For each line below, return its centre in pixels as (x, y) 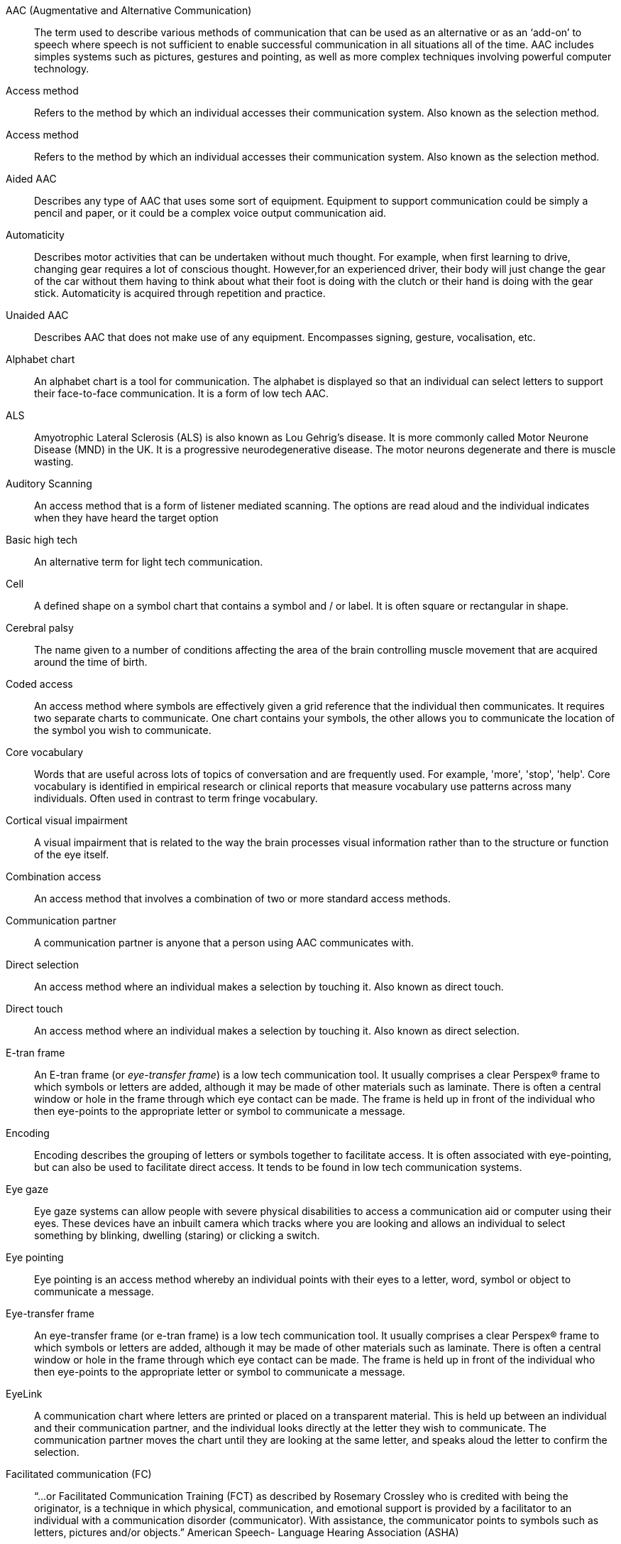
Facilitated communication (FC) (79, 1474)
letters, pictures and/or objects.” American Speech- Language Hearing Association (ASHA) (247, 1532)
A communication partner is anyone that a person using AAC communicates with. (224, 943)
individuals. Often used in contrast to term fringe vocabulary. (176, 798)
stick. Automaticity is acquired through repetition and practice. (180, 293)
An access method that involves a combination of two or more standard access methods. (242, 898)
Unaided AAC (37, 315)
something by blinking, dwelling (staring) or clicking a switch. (177, 1235)
